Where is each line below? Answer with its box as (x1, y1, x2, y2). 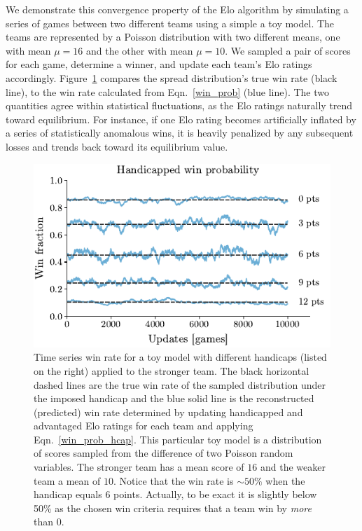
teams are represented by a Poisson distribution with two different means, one (6, 29, 340, 44)
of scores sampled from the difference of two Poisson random (34, 446, 293, 460)
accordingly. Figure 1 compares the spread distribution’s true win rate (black (6, 70, 337, 85)
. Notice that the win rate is (113, 473, 234, 488)
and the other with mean (85, 43, 193, 57)
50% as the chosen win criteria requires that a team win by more (34, 500, 312, 515)
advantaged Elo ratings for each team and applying (34, 418, 253, 433)
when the (265, 473, 305, 488)
